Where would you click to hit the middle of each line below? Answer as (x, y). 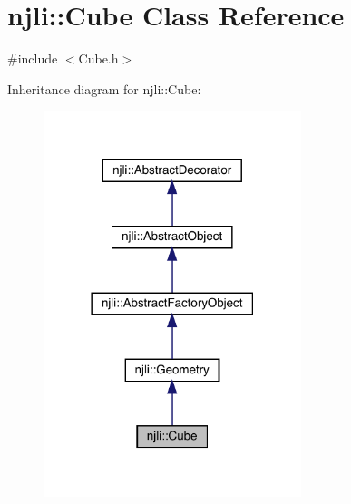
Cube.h (98, 58)
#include (33, 58)
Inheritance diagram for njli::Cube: (104, 88)
